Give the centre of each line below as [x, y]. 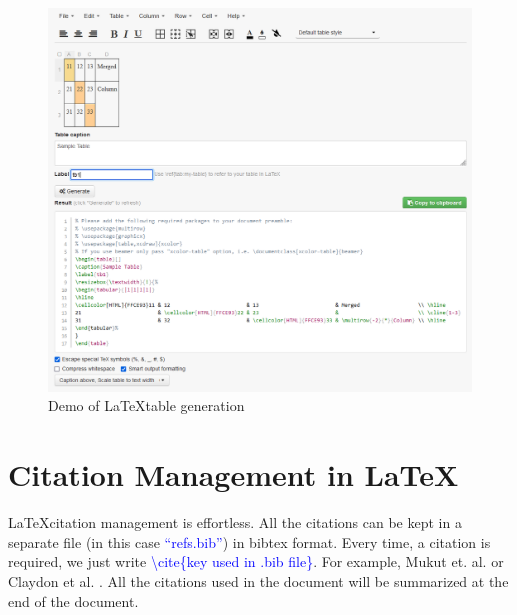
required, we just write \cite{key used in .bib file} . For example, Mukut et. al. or [256, 561]
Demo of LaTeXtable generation [146, 405]
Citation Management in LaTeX [233, 474]
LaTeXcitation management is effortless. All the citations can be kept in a [235, 522]
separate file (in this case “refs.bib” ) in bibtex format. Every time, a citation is [249, 541]
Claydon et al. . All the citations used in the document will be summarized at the [258, 580]
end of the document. [73, 600]
